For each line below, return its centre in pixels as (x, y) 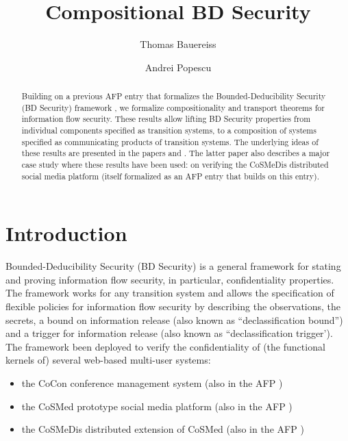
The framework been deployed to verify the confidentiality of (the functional (165, 346)
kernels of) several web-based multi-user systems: (108, 360)
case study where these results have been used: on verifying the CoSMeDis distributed (175, 165)
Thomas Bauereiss (178, 44)
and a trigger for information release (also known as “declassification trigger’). (169, 333)
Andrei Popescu (178, 67)
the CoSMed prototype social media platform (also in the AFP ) (157, 406)
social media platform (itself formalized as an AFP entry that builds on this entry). (170, 176)
